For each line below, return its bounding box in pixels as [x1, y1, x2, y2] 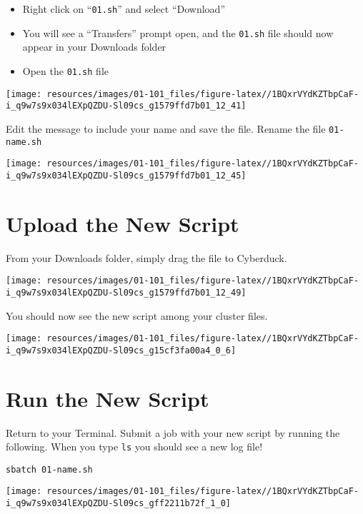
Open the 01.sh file [22, 63, 109, 78]
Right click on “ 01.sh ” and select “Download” [22, 1, 225, 16]
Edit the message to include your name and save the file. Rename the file [6, 121, 326, 136]
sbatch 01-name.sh [6, 464, 93, 475]
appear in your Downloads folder [22, 39, 166, 54]
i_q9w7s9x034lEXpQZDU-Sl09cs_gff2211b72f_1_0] [6, 498, 231, 509]
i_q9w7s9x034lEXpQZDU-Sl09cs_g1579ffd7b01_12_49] [6, 287, 247, 298]
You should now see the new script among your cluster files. [6, 308, 268, 323]
